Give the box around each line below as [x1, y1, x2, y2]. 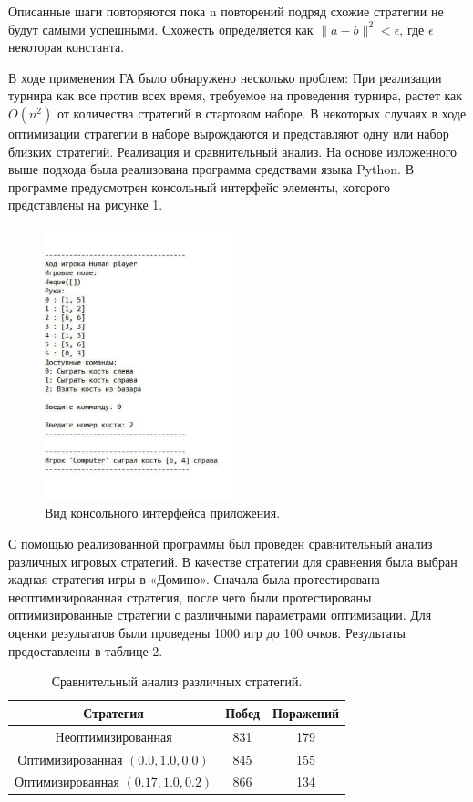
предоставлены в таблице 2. [8, 641, 163, 660]
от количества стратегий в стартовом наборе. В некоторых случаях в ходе [57, 103, 467, 122]
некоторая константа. [8, 37, 125, 57]
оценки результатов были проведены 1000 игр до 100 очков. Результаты [8, 623, 406, 643]
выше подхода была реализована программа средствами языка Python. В [8, 159, 414, 179]
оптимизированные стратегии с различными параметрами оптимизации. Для [8, 605, 432, 624]
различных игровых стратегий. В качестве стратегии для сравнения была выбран [8, 551, 458, 571]
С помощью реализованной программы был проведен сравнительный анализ [8, 534, 433, 553]
